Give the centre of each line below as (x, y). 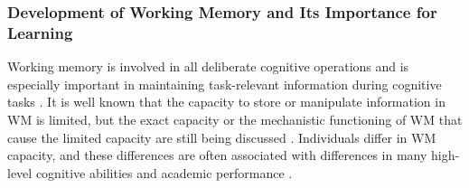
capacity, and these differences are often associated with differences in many (217, 155)
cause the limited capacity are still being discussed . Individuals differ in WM (222, 137)
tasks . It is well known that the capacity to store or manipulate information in (226, 102)
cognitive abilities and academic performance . (164, 172)
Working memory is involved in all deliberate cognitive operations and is (208, 66)
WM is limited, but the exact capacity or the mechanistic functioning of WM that (235, 119)
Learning (40, 32)
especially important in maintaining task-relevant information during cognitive (225, 84)
